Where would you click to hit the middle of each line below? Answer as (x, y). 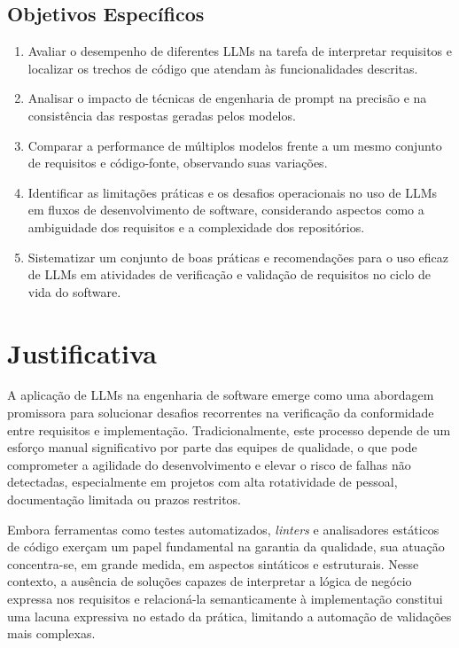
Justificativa (82, 352)
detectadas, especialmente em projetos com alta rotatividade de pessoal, (202, 482)
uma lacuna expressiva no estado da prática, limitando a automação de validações (229, 616)
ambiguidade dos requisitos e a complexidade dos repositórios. (196, 226)
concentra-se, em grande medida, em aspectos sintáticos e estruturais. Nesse (213, 563)
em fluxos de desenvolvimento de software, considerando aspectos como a (226, 210)
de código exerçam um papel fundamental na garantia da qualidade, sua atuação (226, 547)
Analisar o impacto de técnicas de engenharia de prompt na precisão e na (227, 98)
